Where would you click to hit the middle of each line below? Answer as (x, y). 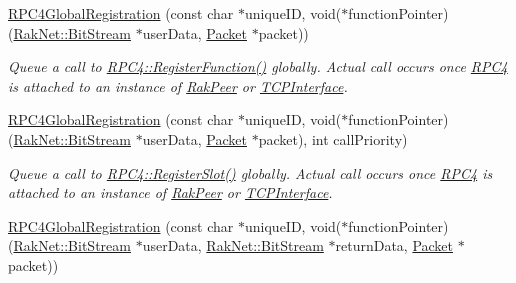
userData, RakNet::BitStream (233, 245)
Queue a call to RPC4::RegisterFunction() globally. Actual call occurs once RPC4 (258, 66)
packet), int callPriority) (333, 138)
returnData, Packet (394, 245)
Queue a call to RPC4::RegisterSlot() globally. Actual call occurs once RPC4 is (250, 172)
